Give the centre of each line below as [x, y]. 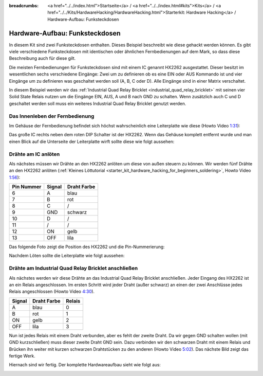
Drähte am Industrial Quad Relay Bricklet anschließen [74, 269]
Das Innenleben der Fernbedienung [52, 116]
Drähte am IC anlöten [35, 154]
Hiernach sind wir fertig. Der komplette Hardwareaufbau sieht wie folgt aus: [85, 365]
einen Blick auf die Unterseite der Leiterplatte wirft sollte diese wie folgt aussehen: [92, 142]
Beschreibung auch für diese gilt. [42, 58]
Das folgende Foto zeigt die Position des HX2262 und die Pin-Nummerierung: [87, 247]
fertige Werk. [22, 356]
